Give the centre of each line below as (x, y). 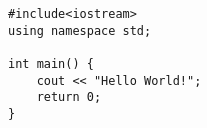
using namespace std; (80, 30)
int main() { (51, 63)
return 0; (69, 97)
